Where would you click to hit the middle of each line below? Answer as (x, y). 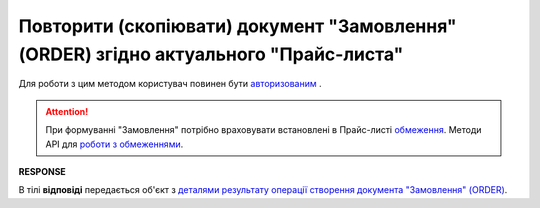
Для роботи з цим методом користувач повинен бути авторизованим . (170, 84)
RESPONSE (42, 171)
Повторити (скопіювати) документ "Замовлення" (237, 26)
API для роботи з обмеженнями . (114, 144)
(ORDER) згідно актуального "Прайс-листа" (211, 54)
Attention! (67, 111)
